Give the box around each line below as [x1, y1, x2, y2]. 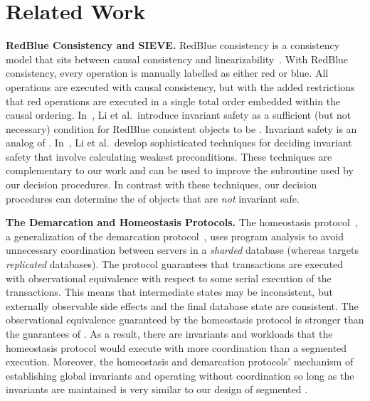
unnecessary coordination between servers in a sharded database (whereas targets [6, 242, 359, 257]
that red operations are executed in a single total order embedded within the [6, 93, 341, 108]
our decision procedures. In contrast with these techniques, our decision [6, 177, 317, 192]
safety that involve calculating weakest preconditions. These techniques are [6, 149, 332, 164]
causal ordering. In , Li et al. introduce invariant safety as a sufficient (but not [6, 107, 351, 122]
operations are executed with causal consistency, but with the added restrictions [6, 79, 355, 94]
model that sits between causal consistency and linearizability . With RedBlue [6, 51, 349, 66]
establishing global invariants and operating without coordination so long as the [6, 368, 354, 383]
